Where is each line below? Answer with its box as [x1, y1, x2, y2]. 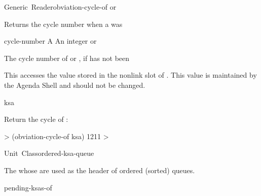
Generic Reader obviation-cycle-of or [4, 2, 117, 12]
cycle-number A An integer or [4, 36, 97, 46]
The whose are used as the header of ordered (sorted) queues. [4, 165, 195, 175]
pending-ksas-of [4, 182, 52, 192]
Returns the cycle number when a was [4, 18, 123, 29]
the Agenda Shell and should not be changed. [4, 79, 145, 90]
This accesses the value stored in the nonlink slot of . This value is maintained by [4, 70, 257, 80]
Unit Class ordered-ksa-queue [4, 148, 94, 158]
